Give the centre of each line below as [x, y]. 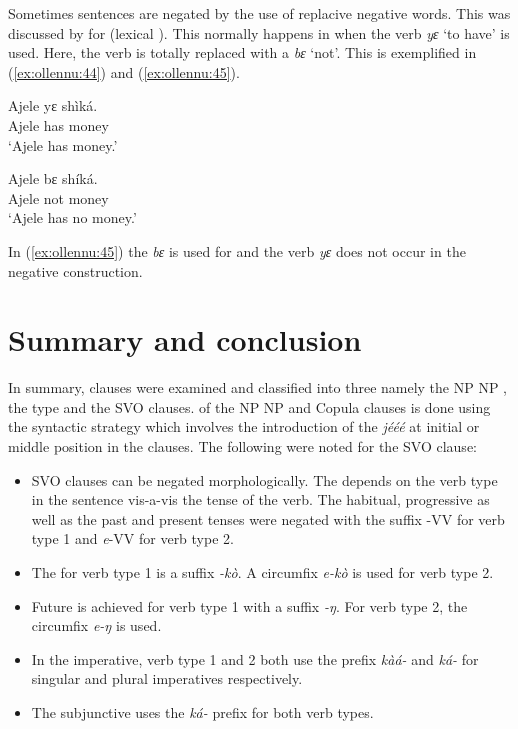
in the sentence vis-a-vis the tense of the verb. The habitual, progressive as [260, 499]
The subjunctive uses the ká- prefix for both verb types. [202, 711]
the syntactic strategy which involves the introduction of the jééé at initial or [244, 426]
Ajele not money [58, 197]
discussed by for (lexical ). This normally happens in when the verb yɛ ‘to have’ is [259, 32]
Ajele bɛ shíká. [53, 178]
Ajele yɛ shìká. [53, 105]
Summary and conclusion [185, 339]
